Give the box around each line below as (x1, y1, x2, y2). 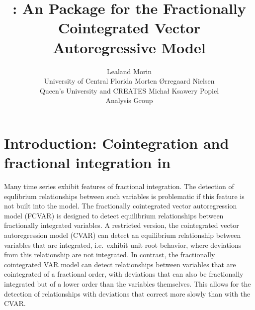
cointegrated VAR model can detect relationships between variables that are (4, 259, 236, 269)
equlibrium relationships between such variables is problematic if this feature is (4, 191, 245, 201)
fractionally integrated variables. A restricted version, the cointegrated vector (4, 220, 239, 230)
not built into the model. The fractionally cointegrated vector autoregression (4, 201, 237, 211)
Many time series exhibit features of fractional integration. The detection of (4, 181, 234, 191)
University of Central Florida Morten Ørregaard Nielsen (44, 76, 215, 86)
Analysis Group (105, 95, 153, 105)
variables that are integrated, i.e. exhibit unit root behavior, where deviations (4, 239, 242, 250)
